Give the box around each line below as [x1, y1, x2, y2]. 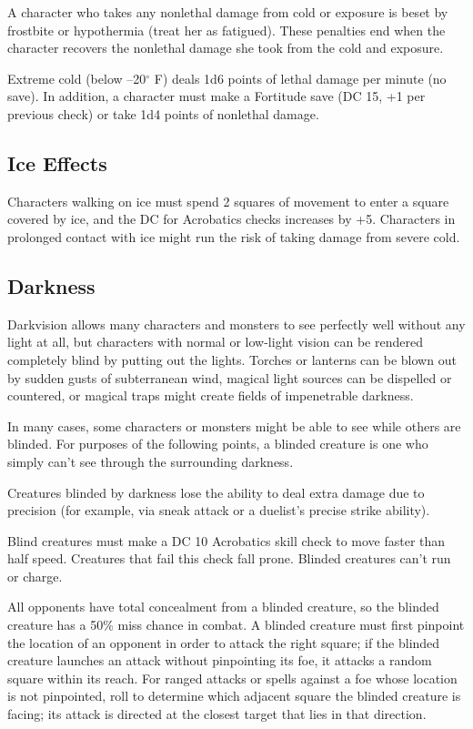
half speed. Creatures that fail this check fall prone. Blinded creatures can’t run [7, 549, 451, 568]
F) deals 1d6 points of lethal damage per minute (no [154, 68, 447, 87]
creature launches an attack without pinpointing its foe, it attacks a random [7, 651, 432, 670]
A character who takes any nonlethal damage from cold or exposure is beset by [7, 3, 448, 21]
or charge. [7, 566, 63, 585]
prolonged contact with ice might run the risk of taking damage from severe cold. [7, 227, 460, 246]
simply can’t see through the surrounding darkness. [7, 451, 294, 471]
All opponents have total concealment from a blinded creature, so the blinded [7, 597, 439, 616]
